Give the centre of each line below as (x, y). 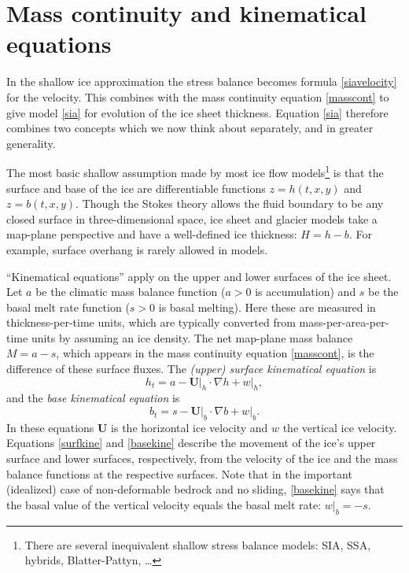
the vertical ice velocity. (340, 427)
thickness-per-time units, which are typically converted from (151, 322)
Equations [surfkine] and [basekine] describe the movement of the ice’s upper (191, 443)
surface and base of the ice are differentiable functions (136, 188)
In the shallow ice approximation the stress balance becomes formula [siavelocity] (202, 81)
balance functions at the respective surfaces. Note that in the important (179, 473)
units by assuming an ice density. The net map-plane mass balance (192, 337)
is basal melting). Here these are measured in (267, 307)
